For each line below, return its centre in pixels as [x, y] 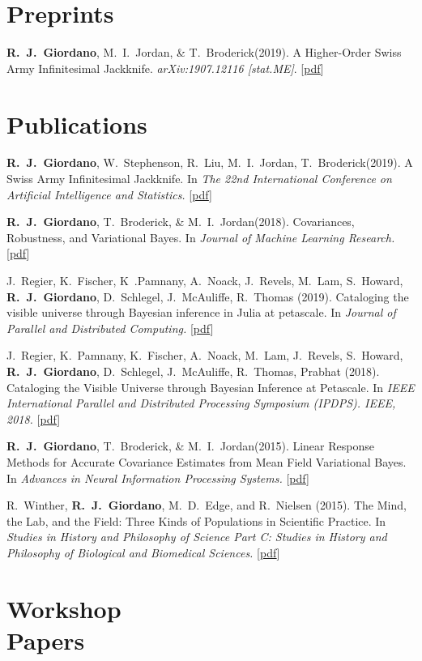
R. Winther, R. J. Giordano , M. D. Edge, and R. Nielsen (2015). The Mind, [207, 505]
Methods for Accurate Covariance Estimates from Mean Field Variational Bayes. [207, 461]
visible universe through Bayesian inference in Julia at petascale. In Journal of [201, 312]
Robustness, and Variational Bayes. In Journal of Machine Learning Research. [201, 237]
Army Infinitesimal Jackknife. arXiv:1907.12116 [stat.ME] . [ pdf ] [165, 68]
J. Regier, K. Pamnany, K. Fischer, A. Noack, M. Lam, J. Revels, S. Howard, [205, 355]
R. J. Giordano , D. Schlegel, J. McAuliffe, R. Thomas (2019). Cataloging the [208, 296]
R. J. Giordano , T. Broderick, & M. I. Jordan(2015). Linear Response [190, 446]
